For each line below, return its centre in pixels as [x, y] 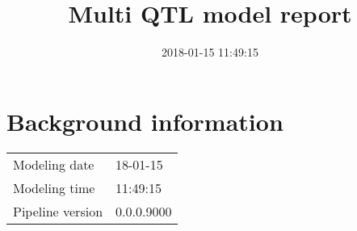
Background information [145, 121]
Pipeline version [58, 211]
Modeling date [54, 164]
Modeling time [54, 187]
